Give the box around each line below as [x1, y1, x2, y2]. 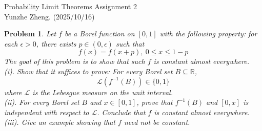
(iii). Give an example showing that [4, 117, 115, 127]
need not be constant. [124, 117, 190, 127]
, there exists [36, 38, 76, 49]
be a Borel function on [64, 28, 135, 39]
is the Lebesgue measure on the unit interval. [32, 86, 173, 97]
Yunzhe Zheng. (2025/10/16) [4, 11, 95, 21]
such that [115, 38, 145, 49]
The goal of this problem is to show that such [4, 56, 145, 67]
